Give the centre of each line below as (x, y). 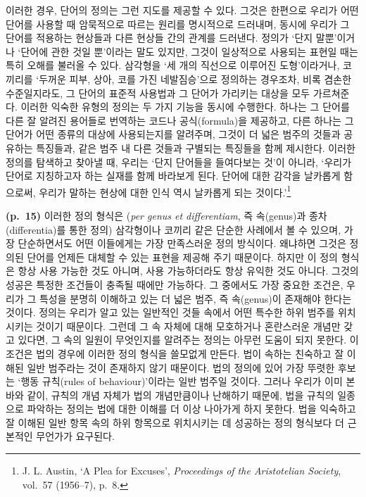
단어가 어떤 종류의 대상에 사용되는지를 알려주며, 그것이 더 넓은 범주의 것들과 (173, 134)
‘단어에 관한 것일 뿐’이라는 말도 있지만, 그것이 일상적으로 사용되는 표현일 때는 (188, 51)
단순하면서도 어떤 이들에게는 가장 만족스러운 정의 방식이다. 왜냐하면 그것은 (182, 243)
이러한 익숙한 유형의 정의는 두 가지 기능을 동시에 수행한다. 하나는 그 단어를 (185, 107)
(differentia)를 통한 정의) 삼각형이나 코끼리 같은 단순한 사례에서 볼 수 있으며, (173, 229)
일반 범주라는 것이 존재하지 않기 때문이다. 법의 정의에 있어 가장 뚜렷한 (181, 367)
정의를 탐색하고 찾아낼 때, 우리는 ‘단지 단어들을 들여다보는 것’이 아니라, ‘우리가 (179, 162)
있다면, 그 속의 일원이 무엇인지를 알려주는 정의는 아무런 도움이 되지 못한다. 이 (188, 340)
